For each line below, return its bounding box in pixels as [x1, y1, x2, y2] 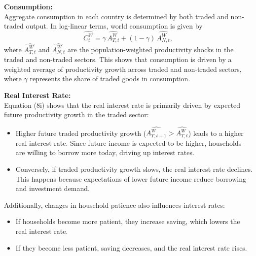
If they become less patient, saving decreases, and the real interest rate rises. [15, 242, 247, 253]
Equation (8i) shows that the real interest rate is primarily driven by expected [4, 99, 241, 110]
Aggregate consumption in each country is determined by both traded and [4, 11, 228, 21]
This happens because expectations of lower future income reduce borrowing [15, 173, 246, 184]
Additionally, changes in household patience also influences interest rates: [4, 199, 225, 210]
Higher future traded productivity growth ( [15, 128, 146, 138]
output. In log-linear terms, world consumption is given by [26, 21, 203, 31]
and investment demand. [15, 183, 90, 193]
